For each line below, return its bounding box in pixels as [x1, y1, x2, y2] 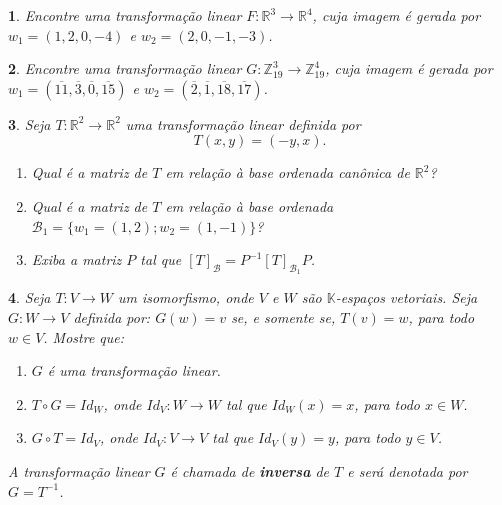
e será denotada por [347, 460, 468, 481]
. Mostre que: [43, 326, 125, 347]
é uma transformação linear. [47, 360, 221, 381]
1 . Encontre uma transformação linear [8, 5, 242, 25]
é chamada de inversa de [170, 460, 330, 481]
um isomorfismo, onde [117, 287, 254, 308]
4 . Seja [8, 287, 51, 308]
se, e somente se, [231, 306, 336, 327]
